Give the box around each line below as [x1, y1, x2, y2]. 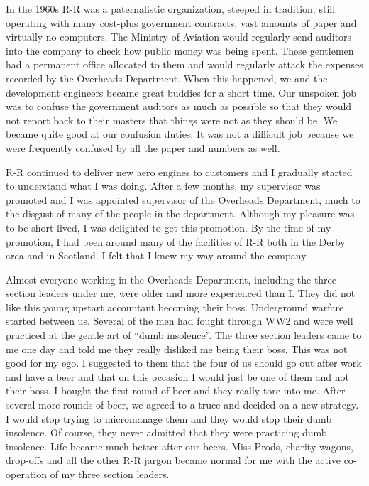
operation [6, 467, 48, 481]
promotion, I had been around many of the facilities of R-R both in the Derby [6, 234, 346, 249]
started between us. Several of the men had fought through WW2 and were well [6, 313, 353, 328]
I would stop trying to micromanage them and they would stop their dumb [6, 411, 332, 426]
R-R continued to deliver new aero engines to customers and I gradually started [6, 164, 353, 179]
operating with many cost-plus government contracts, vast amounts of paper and [6, 15, 357, 30]
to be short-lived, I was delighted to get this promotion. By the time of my [6, 220, 331, 234]
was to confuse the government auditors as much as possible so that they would [6, 99, 352, 114]
